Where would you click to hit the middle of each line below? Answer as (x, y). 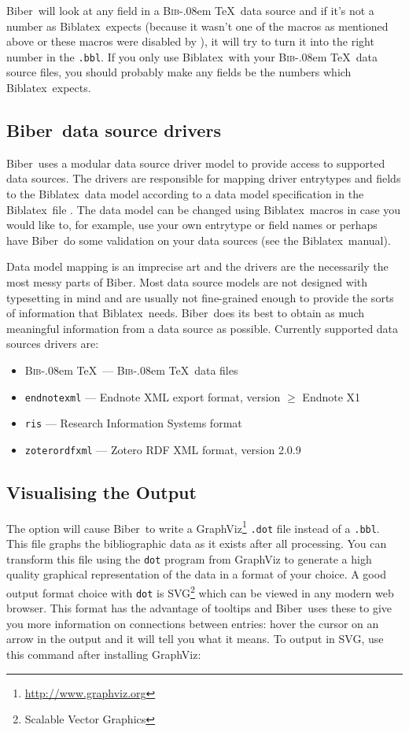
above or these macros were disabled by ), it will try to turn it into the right (190, 41)
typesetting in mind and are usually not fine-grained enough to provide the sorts (200, 297)
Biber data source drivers (114, 130)
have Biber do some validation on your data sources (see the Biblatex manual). (199, 240)
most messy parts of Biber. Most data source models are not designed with (187, 281)
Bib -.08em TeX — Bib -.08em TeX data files (131, 370)
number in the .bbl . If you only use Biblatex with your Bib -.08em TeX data (192, 56)
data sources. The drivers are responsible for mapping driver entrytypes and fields (204, 178)
